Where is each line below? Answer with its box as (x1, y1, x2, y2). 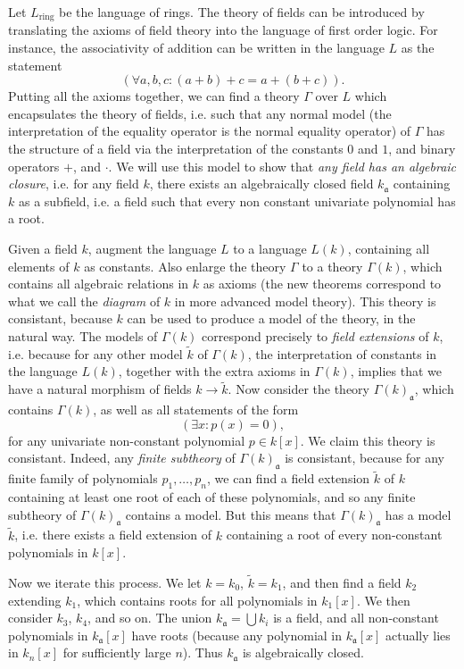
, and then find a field (282, 573, 402, 591)
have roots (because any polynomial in (131, 625, 343, 644)
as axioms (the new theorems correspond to (203, 274, 442, 293)
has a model (385, 505, 452, 523)
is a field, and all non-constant (273, 608, 439, 627)
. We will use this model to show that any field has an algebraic (108, 156, 457, 175)
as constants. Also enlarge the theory (84, 256, 286, 275)
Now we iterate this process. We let (8, 573, 202, 591)
